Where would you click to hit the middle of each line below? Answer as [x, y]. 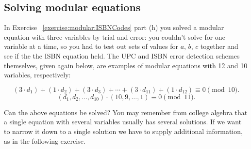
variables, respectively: [37, 75]
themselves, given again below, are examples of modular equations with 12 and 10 [126, 65]
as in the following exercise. [45, 141]
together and [219, 46]
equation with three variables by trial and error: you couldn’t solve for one [115, 37]
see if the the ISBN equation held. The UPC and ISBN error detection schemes [122, 55]
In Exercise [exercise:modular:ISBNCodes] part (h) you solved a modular [114, 27]
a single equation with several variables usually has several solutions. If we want [123, 122]
